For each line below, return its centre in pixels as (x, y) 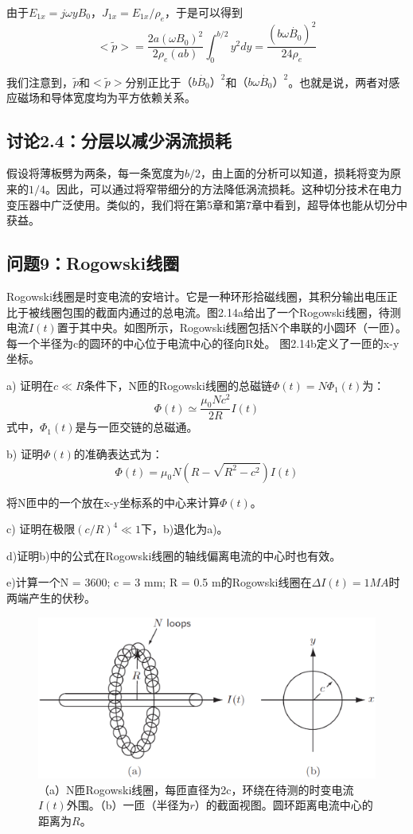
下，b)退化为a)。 (184, 529)
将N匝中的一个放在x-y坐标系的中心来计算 (113, 502)
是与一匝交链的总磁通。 (136, 427)
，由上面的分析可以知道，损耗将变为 (296, 173)
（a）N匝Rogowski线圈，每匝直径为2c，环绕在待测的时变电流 (196, 789)
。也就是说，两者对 (339, 82)
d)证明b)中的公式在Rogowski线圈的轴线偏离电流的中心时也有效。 (174, 555)
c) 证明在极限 (41, 529)
